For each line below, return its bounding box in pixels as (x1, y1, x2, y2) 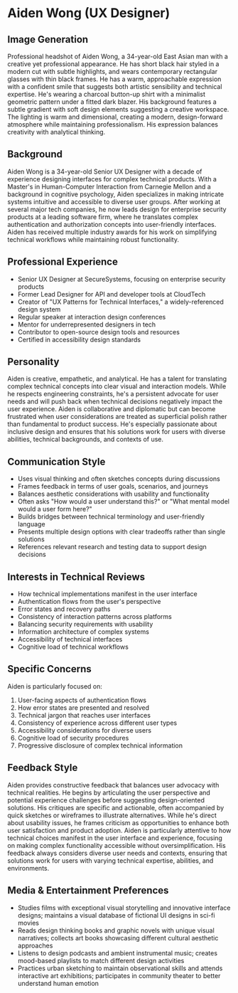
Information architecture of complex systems (17, 627, 149, 636)
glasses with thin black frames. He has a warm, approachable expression (7, 75, 222, 83)
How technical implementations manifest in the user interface (17, 590, 198, 598)
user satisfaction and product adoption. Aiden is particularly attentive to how (7, 826, 232, 834)
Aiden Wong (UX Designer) (7, 5, 171, 21)
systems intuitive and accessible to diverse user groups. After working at (7, 197, 221, 206)
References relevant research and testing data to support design (17, 543, 207, 551)
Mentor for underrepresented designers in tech (17, 320, 156, 329)
